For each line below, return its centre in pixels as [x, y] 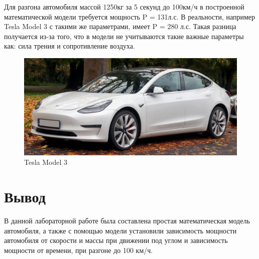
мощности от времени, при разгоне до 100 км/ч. [79, 250]
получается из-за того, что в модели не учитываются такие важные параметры [124, 36]
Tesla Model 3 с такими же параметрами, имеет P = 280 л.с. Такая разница [120, 26]
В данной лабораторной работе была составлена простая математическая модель [127, 221]
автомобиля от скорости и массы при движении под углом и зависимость [116, 240]
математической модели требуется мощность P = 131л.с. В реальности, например [130, 16]
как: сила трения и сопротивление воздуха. [70, 46]
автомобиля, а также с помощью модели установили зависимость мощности [120, 230]
